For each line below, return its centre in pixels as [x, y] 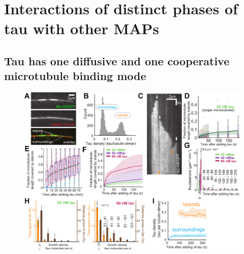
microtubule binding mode [75, 76]
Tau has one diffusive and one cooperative [117, 60]
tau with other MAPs [82, 28]
